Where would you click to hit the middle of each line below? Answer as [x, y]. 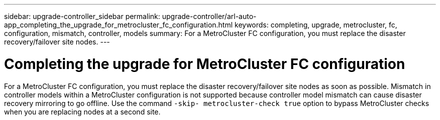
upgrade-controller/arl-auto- [209, 16]
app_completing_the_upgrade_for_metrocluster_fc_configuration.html [119, 25]
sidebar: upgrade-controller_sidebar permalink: [82, 16]
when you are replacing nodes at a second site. [82, 111]
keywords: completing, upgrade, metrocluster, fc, [316, 25]
